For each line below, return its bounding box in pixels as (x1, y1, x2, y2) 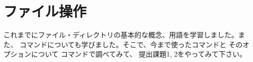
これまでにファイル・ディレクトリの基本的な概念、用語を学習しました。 (3, 30, 239, 40)
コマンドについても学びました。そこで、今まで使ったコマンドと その (19, 39, 243, 49)
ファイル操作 (3, 1, 87, 21)
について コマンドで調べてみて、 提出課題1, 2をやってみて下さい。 (31, 49, 247, 59)
